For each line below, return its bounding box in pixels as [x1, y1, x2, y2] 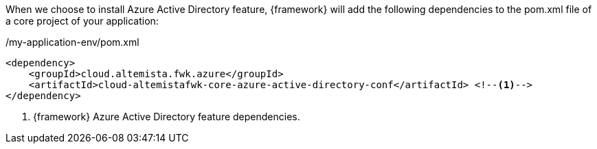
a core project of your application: [5, 15, 159, 27]
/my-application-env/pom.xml [5, 36, 139, 48]
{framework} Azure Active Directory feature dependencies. [33, 111, 300, 122]
